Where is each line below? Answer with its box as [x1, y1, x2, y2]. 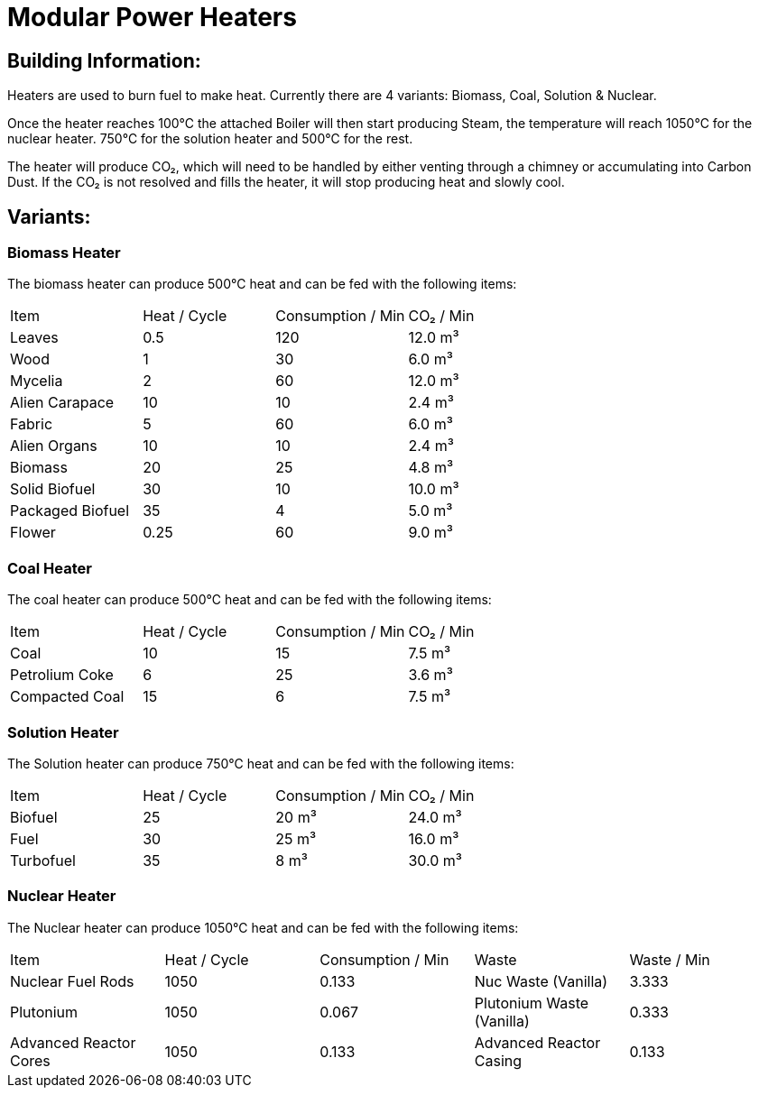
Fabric [10, 415, 53, 434]
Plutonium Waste [474, 993, 589, 1012]
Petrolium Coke [10, 666, 114, 685]
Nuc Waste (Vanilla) [474, 971, 608, 990]
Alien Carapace [10, 393, 115, 412]
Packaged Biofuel [10, 501, 130, 520]
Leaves [10, 328, 59, 347]
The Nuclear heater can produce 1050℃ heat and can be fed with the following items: [7, 919, 519, 935]
